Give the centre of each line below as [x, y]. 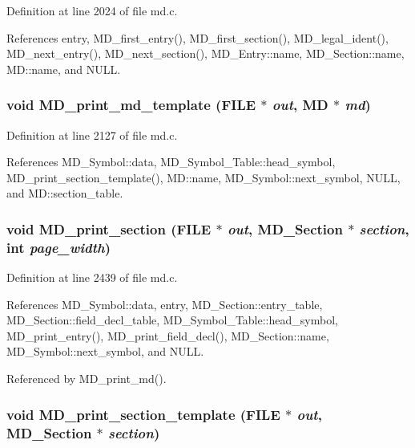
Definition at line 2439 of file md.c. [92, 277]
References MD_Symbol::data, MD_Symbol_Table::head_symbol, [171, 162]
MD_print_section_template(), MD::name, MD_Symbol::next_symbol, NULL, [203, 177]
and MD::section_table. [65, 193]
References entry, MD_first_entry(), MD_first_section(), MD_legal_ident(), [197, 37]
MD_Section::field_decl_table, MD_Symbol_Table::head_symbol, [172, 320]
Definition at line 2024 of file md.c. [92, 10]
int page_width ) [59, 247]
